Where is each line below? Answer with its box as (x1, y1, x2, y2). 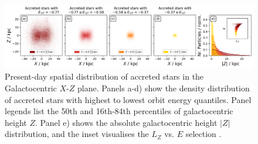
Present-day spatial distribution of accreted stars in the (5, 70, 204, 83)
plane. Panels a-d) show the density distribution (77, 82, 250, 94)
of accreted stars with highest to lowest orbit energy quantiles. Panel (5, 93, 252, 105)
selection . (185, 128, 222, 140)
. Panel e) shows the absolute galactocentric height (35, 116, 218, 128)
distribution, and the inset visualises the (5, 128, 149, 140)
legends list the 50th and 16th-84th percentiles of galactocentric (5, 105, 233, 117)
